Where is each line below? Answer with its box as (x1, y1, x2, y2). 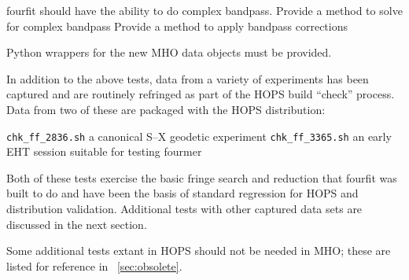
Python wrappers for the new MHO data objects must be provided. (6, 44, 332, 61)
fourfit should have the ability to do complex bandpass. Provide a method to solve (6, 2, 403, 18)
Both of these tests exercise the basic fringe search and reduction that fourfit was (6, 169, 397, 186)
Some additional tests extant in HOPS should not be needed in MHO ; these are (6, 242, 391, 259)
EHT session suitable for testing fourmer (6, 143, 202, 160)
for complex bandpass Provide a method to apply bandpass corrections (6, 17, 348, 34)
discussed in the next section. (6, 216, 147, 232)
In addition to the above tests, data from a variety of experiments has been (6, 70, 369, 87)
